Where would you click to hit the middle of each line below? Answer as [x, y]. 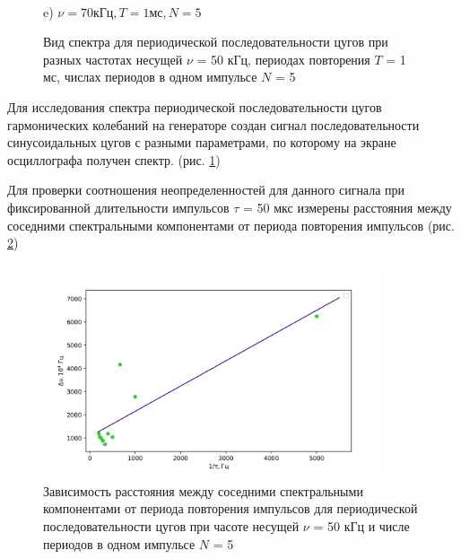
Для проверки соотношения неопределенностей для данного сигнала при [206, 190]
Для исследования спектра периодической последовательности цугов [195, 106]
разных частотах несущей [113, 59]
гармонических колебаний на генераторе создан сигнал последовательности [213, 124]
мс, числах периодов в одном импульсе [150, 77]
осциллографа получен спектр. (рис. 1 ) [114, 159]
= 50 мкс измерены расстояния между [348, 207]
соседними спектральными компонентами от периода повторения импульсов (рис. [231, 225]
